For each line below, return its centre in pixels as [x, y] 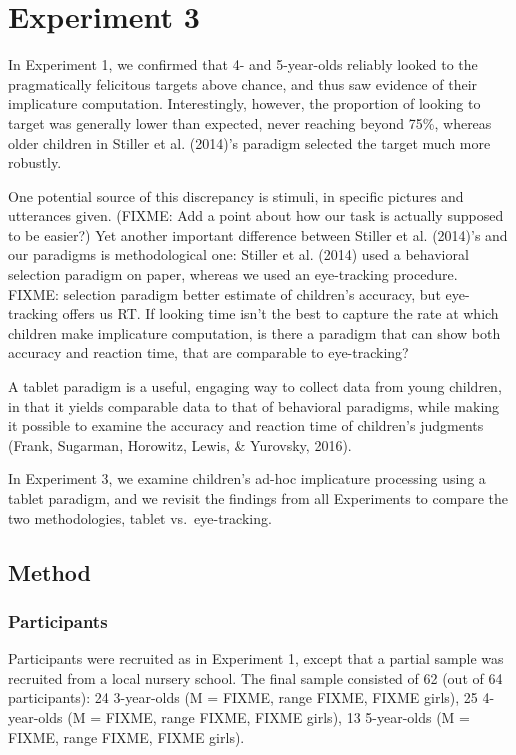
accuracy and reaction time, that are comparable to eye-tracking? [208, 352]
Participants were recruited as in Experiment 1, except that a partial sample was [256, 658]
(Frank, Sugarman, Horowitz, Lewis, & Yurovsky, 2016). [180, 444]
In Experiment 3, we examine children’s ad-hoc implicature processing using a [247, 478]
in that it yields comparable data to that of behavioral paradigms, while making [254, 405]
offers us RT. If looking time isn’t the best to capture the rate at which [280, 313]
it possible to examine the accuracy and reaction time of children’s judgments [246, 425]
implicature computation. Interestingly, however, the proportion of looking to [244, 103]
